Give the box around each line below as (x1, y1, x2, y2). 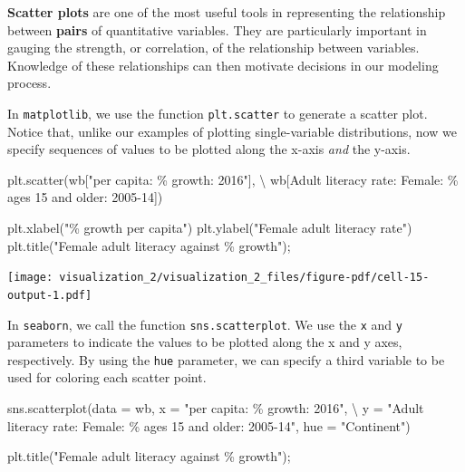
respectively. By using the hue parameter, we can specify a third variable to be (7, 350, 445, 369)
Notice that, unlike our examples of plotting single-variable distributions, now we (7, 121, 457, 140)
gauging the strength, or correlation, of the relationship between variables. (7, 38, 420, 57)
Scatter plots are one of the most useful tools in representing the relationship (7, 3, 446, 21)
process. (7, 73, 52, 92)
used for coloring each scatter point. (7, 368, 207, 387)
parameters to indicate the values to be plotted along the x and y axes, (7, 332, 402, 352)
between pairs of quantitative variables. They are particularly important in (7, 20, 427, 39)
